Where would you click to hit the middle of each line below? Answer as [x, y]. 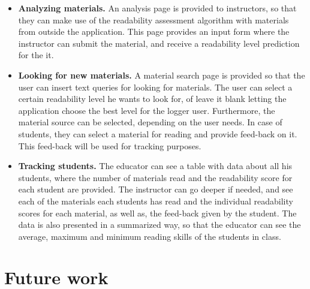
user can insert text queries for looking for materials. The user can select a [155, 87]
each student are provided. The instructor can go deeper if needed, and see [156, 189]
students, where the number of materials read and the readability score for [155, 177]
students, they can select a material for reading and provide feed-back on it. [158, 133]
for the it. [36, 55]
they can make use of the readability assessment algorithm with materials [154, 19]
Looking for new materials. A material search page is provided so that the [162, 75]
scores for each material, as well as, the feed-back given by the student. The [157, 213]
